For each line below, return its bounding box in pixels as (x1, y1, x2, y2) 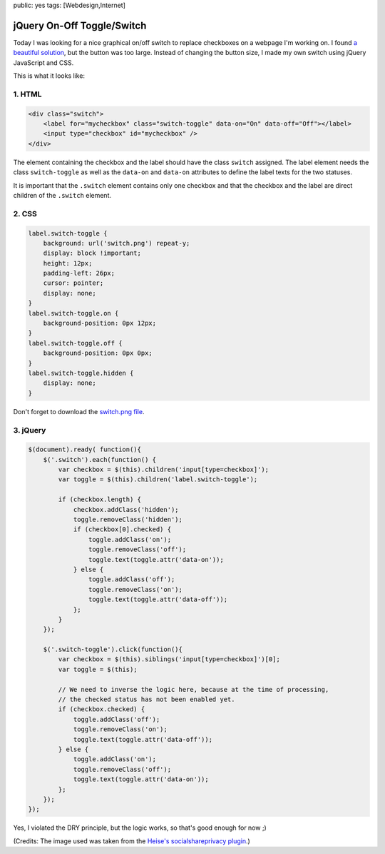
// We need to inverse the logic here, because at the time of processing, (58, 685, 329, 693)
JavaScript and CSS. (13, 58, 74, 67)
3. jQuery (13, 425, 46, 435)
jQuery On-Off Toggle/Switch (13, 19, 147, 31)
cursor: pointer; (43, 279, 104, 287)
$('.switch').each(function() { (43, 456, 157, 463)
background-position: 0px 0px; (43, 349, 153, 357)
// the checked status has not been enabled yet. (58, 695, 235, 703)
